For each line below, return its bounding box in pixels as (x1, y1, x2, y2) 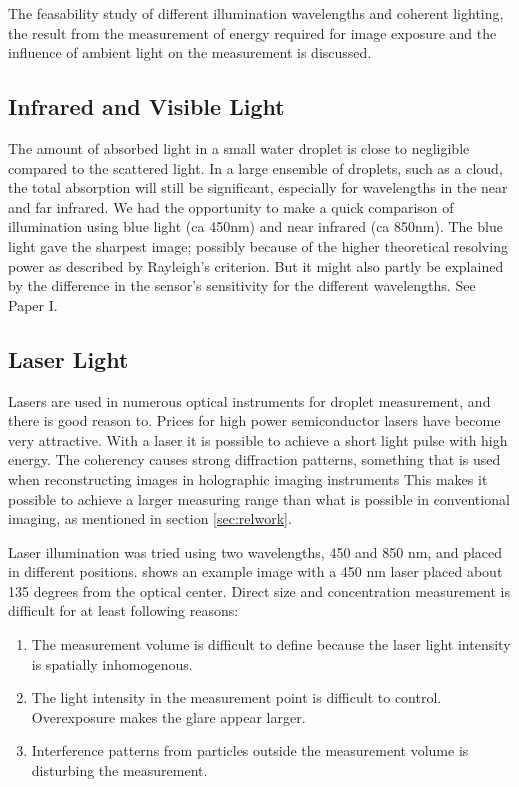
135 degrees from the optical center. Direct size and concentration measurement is (8, 580, 510, 601)
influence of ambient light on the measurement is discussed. (8, 42, 372, 63)
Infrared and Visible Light (8, 91, 285, 122)
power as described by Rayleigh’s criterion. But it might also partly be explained (8, 255, 504, 276)
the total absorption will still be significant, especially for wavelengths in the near (8, 177, 508, 198)
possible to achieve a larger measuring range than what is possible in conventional (8, 488, 510, 509)
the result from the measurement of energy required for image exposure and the (8, 22, 497, 43)
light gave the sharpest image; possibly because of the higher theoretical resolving (8, 235, 508, 256)
